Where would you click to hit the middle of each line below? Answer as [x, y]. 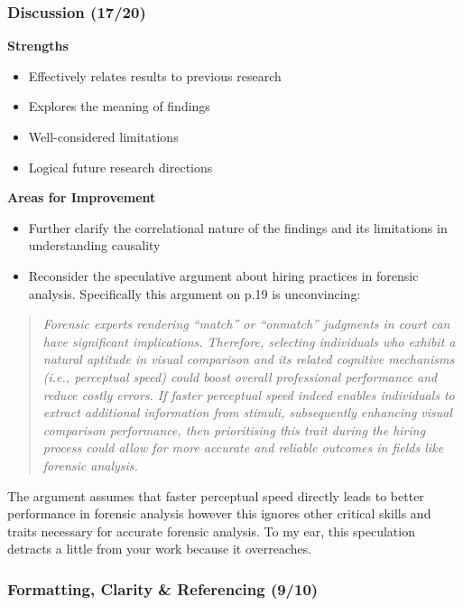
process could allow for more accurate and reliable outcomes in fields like [243, 448]
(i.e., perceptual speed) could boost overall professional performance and [240, 376]
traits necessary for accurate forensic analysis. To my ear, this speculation [211, 531]
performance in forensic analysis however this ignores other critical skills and [219, 513]
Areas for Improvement [82, 197]
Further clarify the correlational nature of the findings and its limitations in [238, 227]
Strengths [38, 46]
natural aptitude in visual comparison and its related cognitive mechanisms [249, 359]
